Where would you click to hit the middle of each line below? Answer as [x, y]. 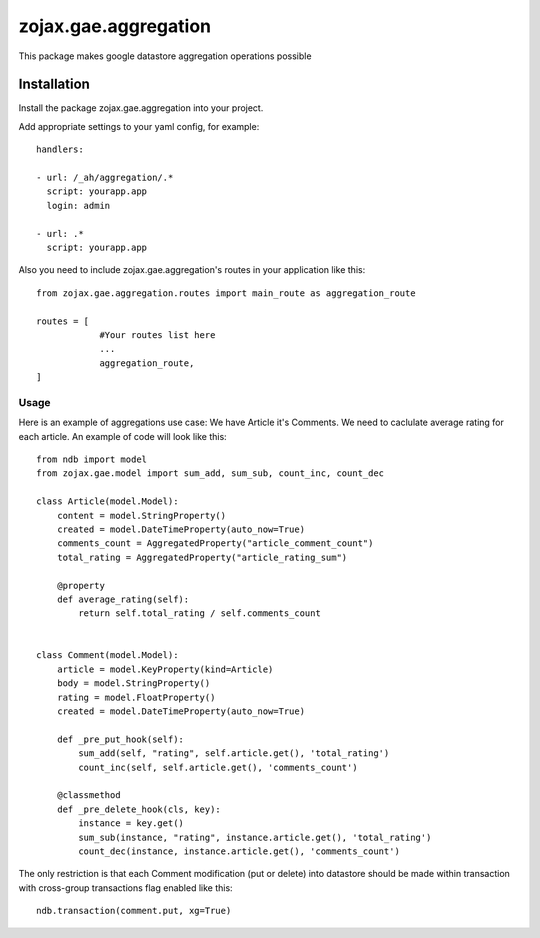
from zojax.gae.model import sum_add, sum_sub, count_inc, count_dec [210, 473]
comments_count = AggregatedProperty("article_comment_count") [215, 543]
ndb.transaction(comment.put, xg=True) [134, 911]
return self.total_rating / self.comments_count [200, 613]
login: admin [78, 205]
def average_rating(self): [123, 599]
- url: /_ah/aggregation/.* [105, 178]
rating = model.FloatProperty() [136, 697]
